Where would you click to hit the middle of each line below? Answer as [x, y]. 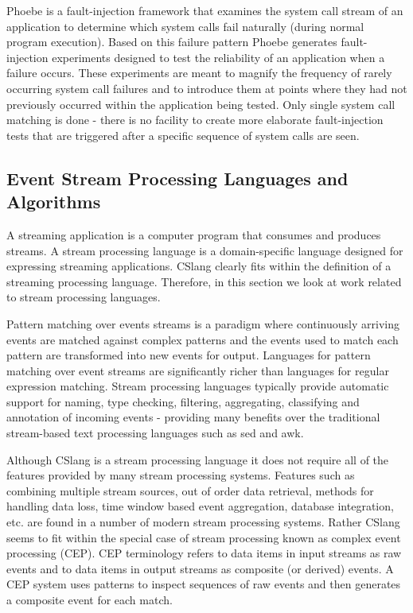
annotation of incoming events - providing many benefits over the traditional [193, 417]
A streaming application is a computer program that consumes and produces [194, 234]
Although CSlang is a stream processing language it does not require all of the [198, 459]
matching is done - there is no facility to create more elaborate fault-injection [195, 120]
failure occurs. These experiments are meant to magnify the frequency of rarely [199, 73]
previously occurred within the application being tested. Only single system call [201, 104]
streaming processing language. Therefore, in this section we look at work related [204, 281]
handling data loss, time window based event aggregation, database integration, [200, 506]
